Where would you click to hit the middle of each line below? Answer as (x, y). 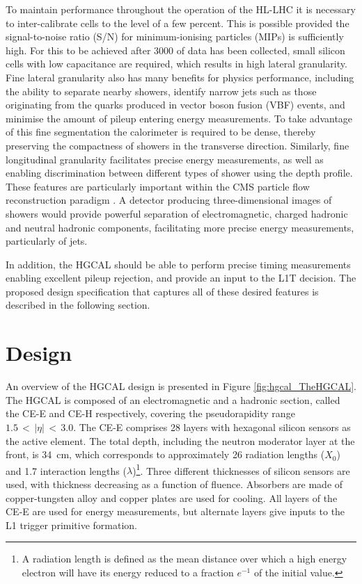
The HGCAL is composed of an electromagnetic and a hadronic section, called (173, 399)
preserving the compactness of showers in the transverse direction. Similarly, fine (178, 145)
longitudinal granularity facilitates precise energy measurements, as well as (165, 159)
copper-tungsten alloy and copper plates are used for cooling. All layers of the (172, 497)
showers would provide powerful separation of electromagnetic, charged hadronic (177, 213)
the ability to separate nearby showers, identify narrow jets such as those (161, 91)
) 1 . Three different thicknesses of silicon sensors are (241, 469)
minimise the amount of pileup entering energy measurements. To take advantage (179, 118)
